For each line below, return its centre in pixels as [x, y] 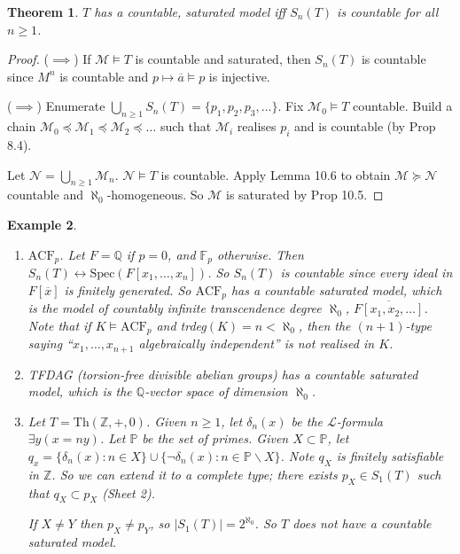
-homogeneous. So [155, 195]
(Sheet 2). [129, 492]
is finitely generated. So [128, 289]
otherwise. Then [260, 254]
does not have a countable [362, 523]
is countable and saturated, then [223, 59]
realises [257, 126]
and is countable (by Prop [365, 126]
